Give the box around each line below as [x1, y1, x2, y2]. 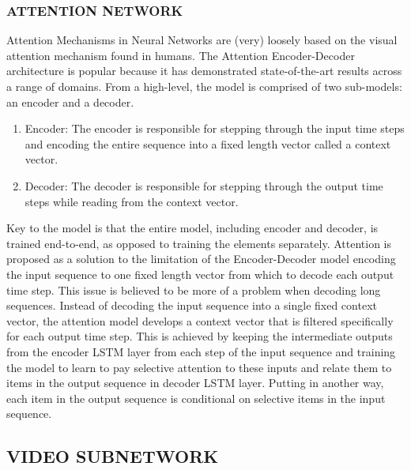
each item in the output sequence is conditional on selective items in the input [6, 389, 386, 406]
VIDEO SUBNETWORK [6, 444, 219, 468]
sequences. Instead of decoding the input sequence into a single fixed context [6, 297, 377, 314]
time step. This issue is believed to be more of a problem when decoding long [6, 281, 381, 298]
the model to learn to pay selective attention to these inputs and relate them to [6, 359, 392, 375]
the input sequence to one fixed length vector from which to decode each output [6, 265, 394, 282]
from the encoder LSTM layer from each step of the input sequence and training [6, 343, 396, 359]
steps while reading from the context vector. [25, 193, 239, 209]
